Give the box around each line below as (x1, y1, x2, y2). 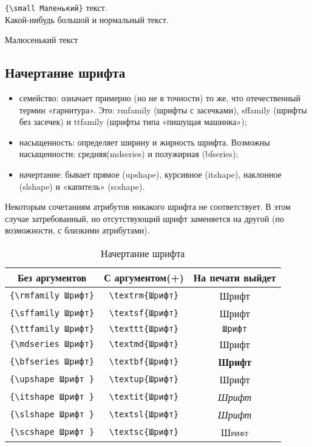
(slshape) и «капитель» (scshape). (19, 180, 145, 192)
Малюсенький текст (5, 33, 78, 46)
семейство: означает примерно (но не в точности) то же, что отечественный (19, 92, 300, 104)
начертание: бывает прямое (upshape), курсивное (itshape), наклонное (19, 168, 282, 181)
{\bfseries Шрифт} (10, 357, 95, 367)
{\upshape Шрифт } (10, 374, 95, 385)
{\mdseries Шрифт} (10, 339, 95, 349)
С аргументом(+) (104, 270, 184, 284)
